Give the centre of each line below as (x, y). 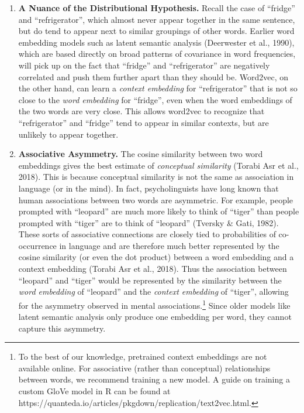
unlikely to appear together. (68, 134)
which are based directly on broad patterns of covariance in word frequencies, (157, 54)
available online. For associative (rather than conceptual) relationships (144, 368)
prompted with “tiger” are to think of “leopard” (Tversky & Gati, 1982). (148, 222)
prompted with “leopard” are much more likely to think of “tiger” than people (159, 211)
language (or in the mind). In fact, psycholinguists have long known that (148, 188)
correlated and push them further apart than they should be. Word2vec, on (153, 76)
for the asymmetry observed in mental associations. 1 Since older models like (154, 304)
